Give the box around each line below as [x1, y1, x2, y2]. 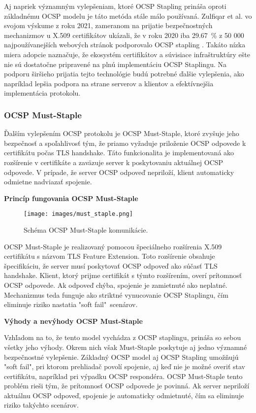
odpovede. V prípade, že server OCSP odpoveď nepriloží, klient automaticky [4, 167, 234, 177]
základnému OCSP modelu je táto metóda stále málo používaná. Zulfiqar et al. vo [4, 10, 252, 21]
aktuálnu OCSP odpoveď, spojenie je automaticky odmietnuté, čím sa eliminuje [4, 390, 244, 400]
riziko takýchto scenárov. [4, 400, 79, 410]
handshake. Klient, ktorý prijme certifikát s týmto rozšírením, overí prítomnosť [4, 270, 242, 280]
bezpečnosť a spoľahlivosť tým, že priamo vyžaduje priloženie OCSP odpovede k [4, 138, 246, 148]
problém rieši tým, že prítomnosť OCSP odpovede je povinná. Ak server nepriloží [4, 380, 250, 391]
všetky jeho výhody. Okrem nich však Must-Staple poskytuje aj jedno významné [4, 342, 247, 352]
